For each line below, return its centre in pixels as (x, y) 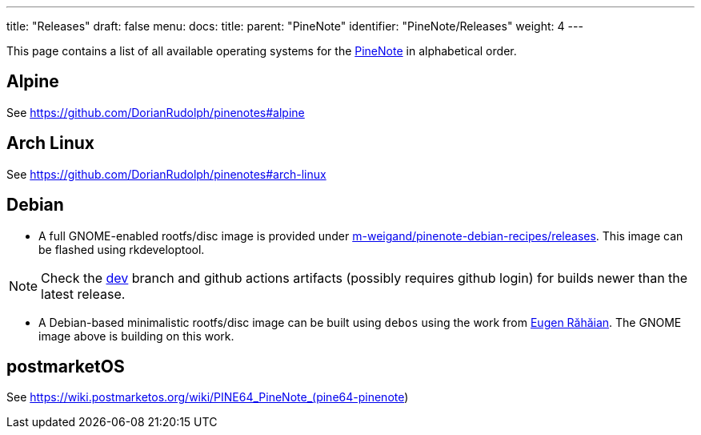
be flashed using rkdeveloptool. (122, 249)
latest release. (83, 294)
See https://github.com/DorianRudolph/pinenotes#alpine (156, 112)
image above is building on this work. (136, 336)
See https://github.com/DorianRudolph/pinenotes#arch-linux (166, 174)
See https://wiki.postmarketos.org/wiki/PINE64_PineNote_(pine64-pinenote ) (208, 397)
